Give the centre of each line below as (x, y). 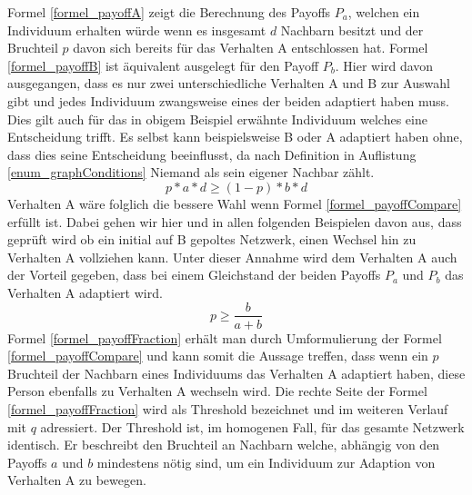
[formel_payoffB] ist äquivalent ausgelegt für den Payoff (163, 65)
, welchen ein (384, 12)
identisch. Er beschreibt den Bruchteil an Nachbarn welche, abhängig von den (224, 445)
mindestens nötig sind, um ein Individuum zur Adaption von (266, 462)
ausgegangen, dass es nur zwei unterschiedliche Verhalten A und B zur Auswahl (229, 83)
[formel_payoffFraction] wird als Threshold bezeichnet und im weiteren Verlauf (228, 408)
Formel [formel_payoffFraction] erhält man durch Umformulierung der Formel (225, 337)
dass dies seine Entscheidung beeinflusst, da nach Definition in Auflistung (212, 154)
